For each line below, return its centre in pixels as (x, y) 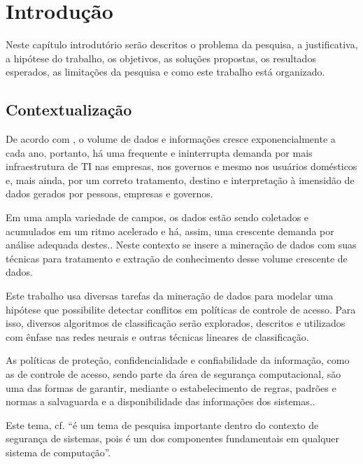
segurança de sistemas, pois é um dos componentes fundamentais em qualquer (173, 438)
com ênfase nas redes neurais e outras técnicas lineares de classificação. (157, 336)
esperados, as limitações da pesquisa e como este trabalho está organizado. (165, 72)
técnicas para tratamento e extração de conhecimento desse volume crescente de (177, 258)
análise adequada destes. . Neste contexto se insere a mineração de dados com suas (181, 245)
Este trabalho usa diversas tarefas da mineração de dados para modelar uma (170, 296)
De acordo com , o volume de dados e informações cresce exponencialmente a (171, 139)
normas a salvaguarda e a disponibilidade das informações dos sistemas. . (161, 401)
